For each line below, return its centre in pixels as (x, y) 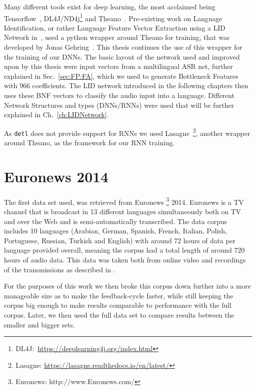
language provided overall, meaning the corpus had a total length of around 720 (124, 250)
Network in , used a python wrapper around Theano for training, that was (117, 37)
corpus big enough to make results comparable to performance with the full (118, 305)
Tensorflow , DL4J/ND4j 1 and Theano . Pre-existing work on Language (113, 17)
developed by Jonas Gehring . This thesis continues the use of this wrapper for (123, 47)
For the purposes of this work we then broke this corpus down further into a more (128, 286)
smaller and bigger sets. (40, 324)
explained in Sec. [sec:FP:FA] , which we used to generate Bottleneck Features (121, 76)
